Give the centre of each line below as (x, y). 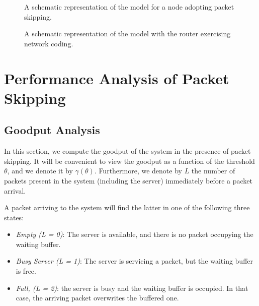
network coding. (49, 43)
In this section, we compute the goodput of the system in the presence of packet (127, 151)
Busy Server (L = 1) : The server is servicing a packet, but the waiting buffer (135, 261)
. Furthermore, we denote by (138, 171)
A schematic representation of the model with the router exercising (127, 34)
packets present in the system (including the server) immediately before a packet (128, 180)
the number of (213, 171)
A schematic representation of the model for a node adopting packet (129, 7)
